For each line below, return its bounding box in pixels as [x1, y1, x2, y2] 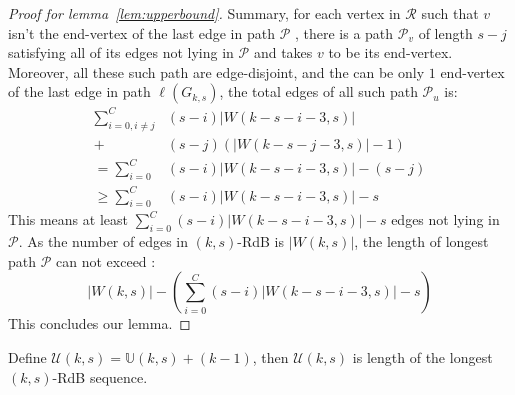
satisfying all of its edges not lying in [8, 42, 234, 63]
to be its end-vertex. [328, 42, 453, 63]
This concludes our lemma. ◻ [8, 313, 191, 334]
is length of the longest [352, 346, 493, 367]
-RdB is [237, 231, 285, 252]
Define [8, 346, 47, 367]
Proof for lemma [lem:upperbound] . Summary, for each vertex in [8, 3, 401, 23]
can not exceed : [56, 250, 156, 271]
